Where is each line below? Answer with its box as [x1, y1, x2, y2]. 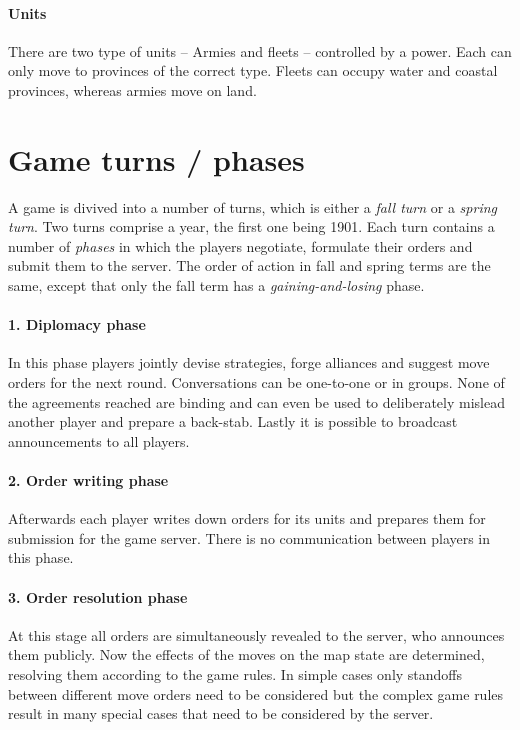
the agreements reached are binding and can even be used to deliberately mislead [8, 391, 505, 412]
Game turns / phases [8, 138, 305, 179]
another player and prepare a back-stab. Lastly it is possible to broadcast [8, 411, 458, 432]
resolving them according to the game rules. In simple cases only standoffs [8, 664, 463, 684]
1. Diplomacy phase [8, 314, 146, 335]
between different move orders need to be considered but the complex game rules [8, 683, 504, 704]
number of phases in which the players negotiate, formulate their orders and [8, 235, 473, 256]
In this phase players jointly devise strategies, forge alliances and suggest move [8, 352, 490, 373]
